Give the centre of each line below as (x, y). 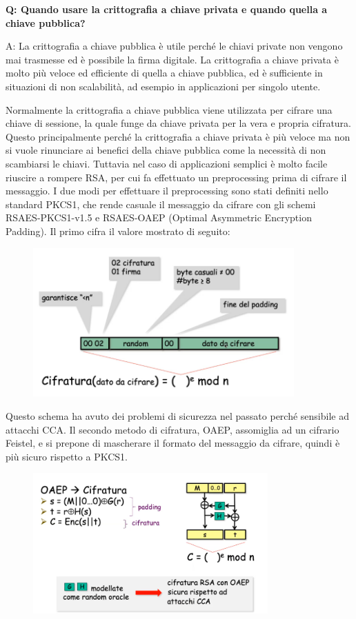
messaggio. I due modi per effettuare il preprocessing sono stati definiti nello (167, 191)
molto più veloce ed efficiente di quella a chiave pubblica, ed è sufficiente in (164, 73)
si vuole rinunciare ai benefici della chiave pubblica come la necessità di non (166, 150)
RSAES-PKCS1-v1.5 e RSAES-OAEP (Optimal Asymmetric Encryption (159, 217)
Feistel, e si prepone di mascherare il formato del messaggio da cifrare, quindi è (173, 443)
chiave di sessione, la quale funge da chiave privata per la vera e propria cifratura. (179, 123)
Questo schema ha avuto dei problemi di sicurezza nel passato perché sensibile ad (177, 416)
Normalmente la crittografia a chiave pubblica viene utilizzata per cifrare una (169, 109)
